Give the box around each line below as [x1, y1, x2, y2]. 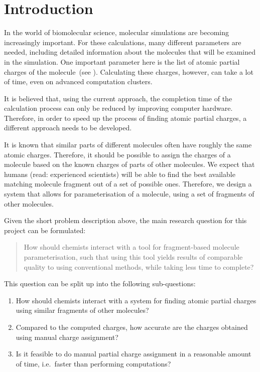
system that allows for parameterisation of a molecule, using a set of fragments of [4, 189, 254, 199]
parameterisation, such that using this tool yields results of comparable [24, 252, 243, 262]
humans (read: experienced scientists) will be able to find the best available [4, 168, 235, 179]
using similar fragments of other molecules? [16, 305, 149, 315]
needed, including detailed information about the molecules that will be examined [4, 47, 256, 57]
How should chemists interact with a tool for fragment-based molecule [24, 242, 239, 252]
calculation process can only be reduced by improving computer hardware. [4, 103, 233, 113]
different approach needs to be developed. [4, 122, 132, 133]
